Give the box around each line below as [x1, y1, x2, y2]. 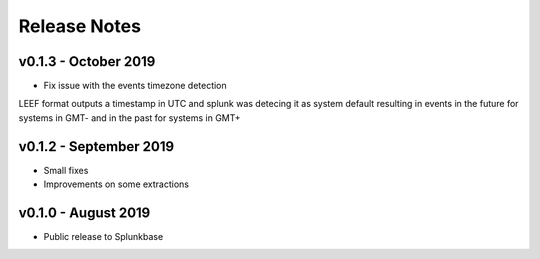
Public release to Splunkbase [43, 231, 164, 243]
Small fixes [43, 164, 89, 176]
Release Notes [18, 15, 142, 37]
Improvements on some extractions [43, 178, 190, 190]
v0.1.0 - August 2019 [18, 204, 151, 221]
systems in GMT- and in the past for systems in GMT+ [18, 111, 241, 124]
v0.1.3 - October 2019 [18, 53, 156, 70]
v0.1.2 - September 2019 [18, 138, 175, 155]
